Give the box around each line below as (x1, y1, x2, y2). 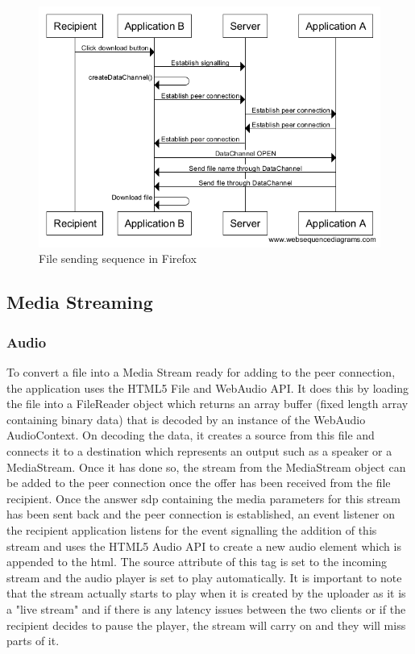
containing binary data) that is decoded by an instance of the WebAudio (6, 410, 366, 427)
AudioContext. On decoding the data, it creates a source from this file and (6, 427, 375, 444)
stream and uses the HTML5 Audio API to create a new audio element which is (6, 537, 401, 554)
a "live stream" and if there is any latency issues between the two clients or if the (6, 600, 406, 617)
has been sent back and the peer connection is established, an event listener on (6, 506, 395, 523)
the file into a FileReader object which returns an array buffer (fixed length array (6, 395, 409, 412)
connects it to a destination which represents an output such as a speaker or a (6, 442, 392, 459)
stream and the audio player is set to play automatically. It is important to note (6, 569, 402, 585)
